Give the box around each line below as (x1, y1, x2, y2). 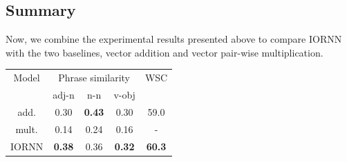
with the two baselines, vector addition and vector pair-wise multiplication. (6, 45, 323, 59)
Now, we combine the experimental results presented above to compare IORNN (6, 32, 342, 46)
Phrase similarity (58, 70, 131, 85)
